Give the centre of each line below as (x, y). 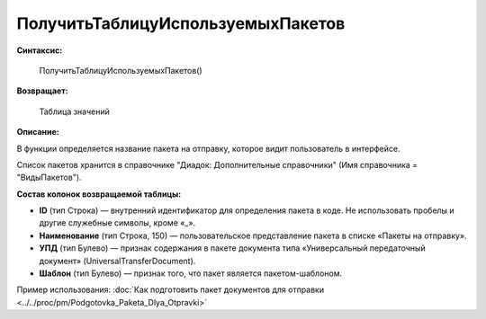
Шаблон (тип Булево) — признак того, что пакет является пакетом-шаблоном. (190, 273)
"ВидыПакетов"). (49, 177)
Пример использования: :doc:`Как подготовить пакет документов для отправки (170, 290)
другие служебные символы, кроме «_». (117, 223)
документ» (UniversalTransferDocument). (117, 261)
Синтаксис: (40, 50)
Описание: (38, 132)
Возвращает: (42, 91)
